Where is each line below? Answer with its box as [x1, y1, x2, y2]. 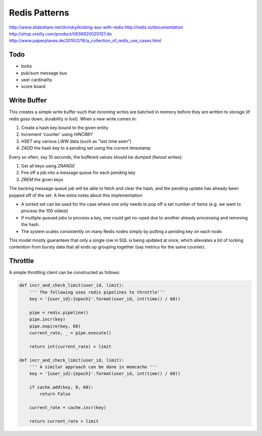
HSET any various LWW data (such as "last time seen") [21, 138, 132, 144]
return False [39, 391, 71, 397]
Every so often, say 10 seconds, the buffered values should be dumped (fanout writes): [9, 154, 183, 160]
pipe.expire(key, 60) [29, 323, 81, 329]
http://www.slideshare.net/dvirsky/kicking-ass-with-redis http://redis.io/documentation [9, 24, 183, 30]
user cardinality [21, 77, 52, 83]
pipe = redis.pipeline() [29, 310, 89, 315]
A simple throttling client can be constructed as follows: [9, 269, 120, 275]
